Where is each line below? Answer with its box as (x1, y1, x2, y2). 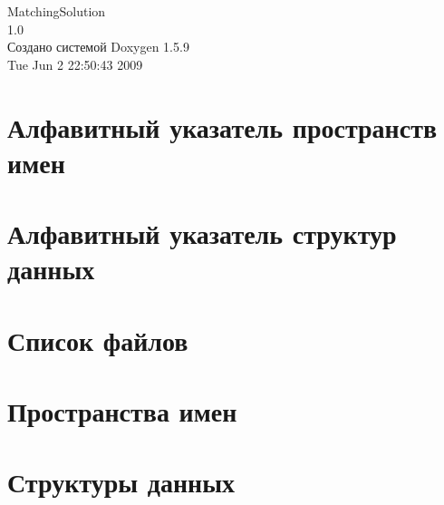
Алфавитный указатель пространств (7, 108, 438, 145)
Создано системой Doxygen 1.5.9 (7, 37, 189, 56)
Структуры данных (7, 463, 236, 500)
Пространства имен (7, 393, 237, 430)
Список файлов (7, 321, 188, 358)
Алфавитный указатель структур (7, 215, 397, 252)
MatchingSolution (7, 2, 106, 20)
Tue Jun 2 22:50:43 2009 (7, 54, 143, 73)
